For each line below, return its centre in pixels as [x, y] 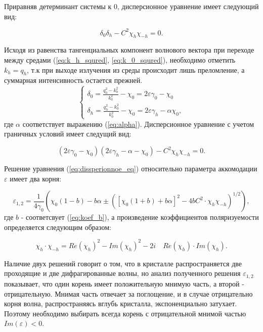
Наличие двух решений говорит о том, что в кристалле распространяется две [123, 263]
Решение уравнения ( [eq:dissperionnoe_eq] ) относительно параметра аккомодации [131, 169]
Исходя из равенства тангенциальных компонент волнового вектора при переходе [129, 50]
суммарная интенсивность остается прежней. [73, 80]
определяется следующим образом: [58, 227]
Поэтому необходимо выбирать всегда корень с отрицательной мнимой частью [125, 313]
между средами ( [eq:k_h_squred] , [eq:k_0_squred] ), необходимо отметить [120, 60]
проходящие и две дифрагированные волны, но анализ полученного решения [122, 273]
